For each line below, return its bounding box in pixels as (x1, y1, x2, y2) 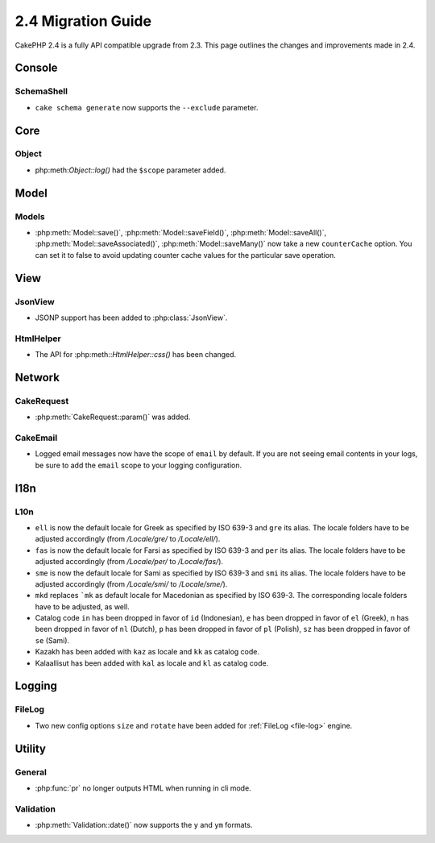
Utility (14, 741, 46, 755)
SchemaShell (14, 85, 68, 97)
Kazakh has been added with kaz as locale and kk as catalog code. (35, 647, 259, 657)
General (14, 766, 48, 778)
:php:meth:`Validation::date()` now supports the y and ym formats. (35, 820, 253, 830)
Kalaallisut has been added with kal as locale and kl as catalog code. (35, 658, 269, 668)
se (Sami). (35, 635, 70, 645)
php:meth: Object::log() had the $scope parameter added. (35, 165, 226, 175)
